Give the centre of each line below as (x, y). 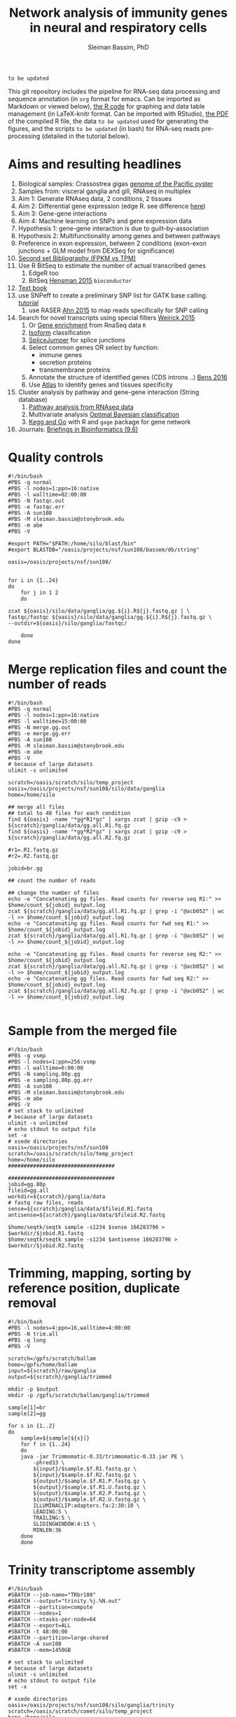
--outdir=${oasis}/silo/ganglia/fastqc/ (68, 623)
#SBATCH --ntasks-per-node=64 (52, 1619)
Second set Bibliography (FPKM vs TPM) (77, 258)
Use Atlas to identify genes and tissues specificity (101, 384)
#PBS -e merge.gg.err (40, 733)
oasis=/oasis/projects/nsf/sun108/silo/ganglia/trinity (91, 1705)
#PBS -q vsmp (27, 1055)
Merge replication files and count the (118, 669)
